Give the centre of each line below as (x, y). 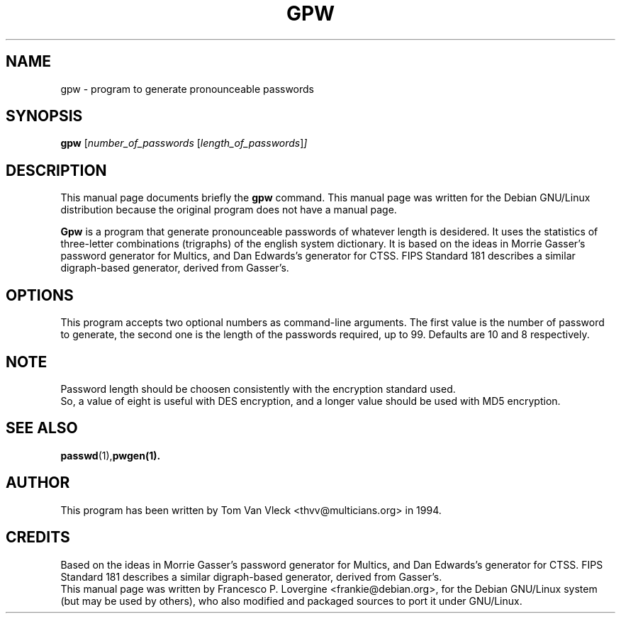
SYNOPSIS (44, 116)
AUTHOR (38, 483)
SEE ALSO (42, 428)
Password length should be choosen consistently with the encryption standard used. (258, 389)
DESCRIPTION (56, 170)
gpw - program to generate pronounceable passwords (188, 89)
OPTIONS (40, 295)
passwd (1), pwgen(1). (111, 455)
